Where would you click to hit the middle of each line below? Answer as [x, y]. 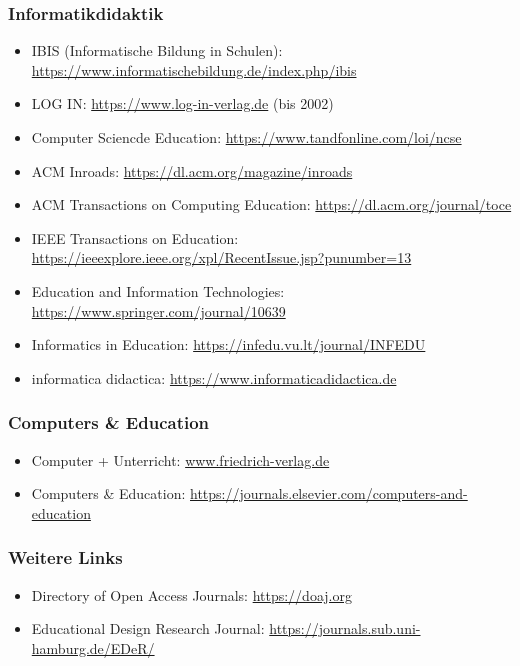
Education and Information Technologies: [158, 290]
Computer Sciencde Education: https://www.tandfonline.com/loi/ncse [246, 137]
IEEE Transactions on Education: [135, 237]
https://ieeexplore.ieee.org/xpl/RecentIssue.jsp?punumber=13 [221, 257]
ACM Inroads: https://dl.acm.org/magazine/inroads [192, 170]
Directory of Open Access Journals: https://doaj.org [191, 594]
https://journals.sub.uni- [345, 628]
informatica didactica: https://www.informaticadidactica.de [214, 377]
